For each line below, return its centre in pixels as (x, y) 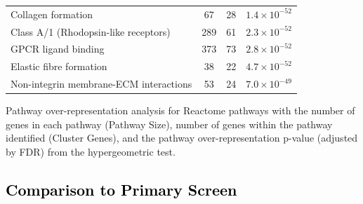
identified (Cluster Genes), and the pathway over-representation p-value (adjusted (182, 138)
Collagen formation (52, 14)
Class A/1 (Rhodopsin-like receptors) (91, 31)
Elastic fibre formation (59, 66)
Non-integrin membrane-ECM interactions (101, 84)
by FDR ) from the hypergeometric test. (91, 151)
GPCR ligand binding (58, 49)
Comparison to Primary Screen (121, 189)
